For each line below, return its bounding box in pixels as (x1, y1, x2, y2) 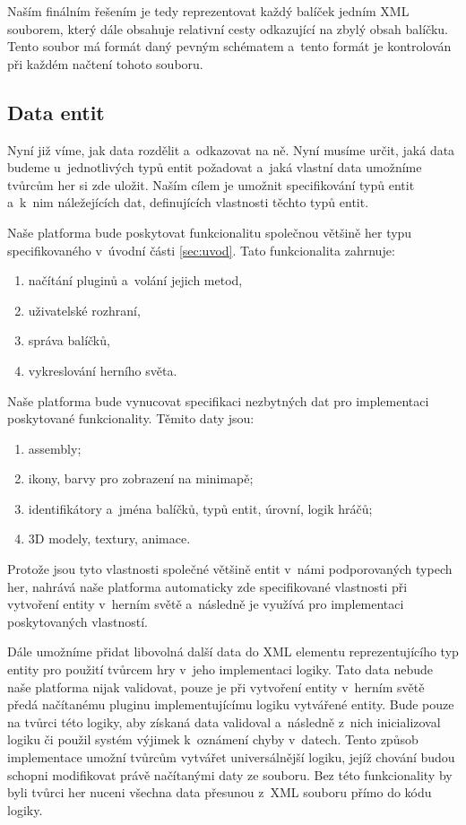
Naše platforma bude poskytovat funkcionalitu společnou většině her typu (7, 222, 412, 241)
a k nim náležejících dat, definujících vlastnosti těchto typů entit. (7, 193, 369, 212)
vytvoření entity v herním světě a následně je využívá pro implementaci (7, 595, 404, 613)
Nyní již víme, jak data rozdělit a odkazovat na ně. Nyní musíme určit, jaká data (7, 140, 455, 159)
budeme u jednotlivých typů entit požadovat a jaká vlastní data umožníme (7, 158, 422, 177)
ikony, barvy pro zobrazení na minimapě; (28, 469, 254, 488)
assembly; (28, 439, 82, 457)
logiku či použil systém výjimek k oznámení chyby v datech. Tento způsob (7, 730, 419, 749)
